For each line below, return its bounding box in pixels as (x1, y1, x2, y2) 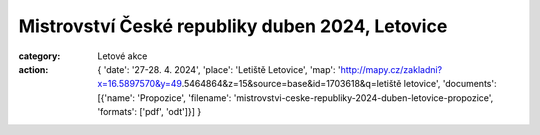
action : (18, 63, 49, 75)
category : (18, 50, 61, 62)
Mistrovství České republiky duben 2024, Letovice (18, 15, 448, 37)
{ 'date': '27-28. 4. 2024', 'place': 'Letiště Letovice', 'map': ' (97, 63, 341, 75)
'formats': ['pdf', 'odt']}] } (97, 106, 202, 118)
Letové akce (97, 50, 148, 62)
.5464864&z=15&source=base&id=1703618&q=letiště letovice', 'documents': (181, 78, 497, 90)
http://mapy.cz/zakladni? (340, 63, 443, 75)
